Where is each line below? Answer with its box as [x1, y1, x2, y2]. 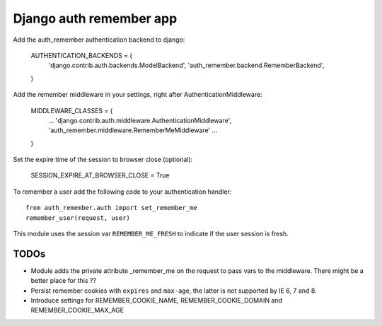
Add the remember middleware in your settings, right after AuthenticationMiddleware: [13, 91, 262, 99]
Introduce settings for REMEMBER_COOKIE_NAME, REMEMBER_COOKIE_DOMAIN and [30, 296, 283, 305]
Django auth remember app [13, 11, 178, 26]
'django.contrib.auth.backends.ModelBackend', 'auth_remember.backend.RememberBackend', [48, 61, 325, 70]
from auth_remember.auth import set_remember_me [25, 204, 197, 212]
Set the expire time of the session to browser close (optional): [13, 156, 193, 164]
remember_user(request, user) [25, 214, 131, 222]
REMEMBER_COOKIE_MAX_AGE [30, 306, 124, 315]
